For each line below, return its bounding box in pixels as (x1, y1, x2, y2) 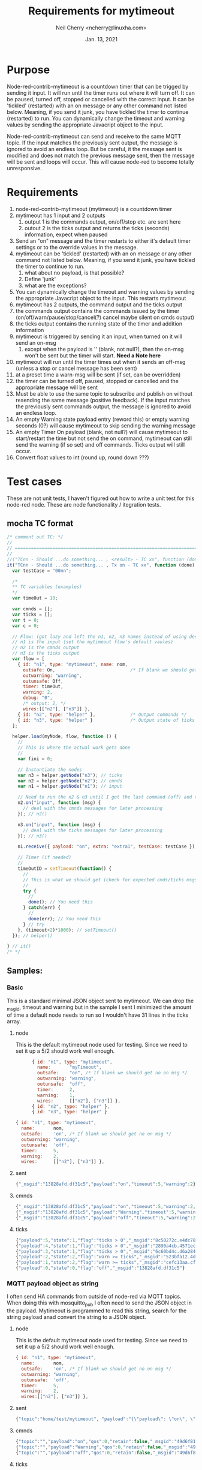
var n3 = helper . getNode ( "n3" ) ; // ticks (17, 772, 122, 778)
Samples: (7, 965, 43, 975)
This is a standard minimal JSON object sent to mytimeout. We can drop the (7, 997, 194, 1004)
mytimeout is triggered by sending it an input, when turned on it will (15, 333, 182, 340)
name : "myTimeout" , (37, 1064, 102, 1071)
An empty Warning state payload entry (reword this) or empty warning (15, 415, 189, 423)
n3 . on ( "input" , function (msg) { (17, 821, 101, 828)
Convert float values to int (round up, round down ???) (15, 454, 149, 461)
